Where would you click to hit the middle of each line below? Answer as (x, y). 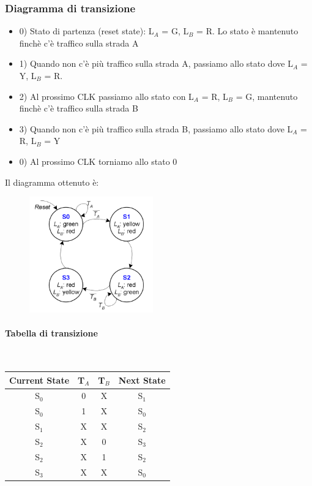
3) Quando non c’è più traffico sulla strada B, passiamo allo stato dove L (156, 128)
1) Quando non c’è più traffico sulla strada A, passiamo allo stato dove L (156, 63)
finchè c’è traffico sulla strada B (79, 108)
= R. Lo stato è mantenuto (247, 31)
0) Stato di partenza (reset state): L (87, 31)
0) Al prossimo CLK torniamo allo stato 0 (98, 161)
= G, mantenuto (267, 96)
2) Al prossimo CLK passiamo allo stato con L (106, 96)
